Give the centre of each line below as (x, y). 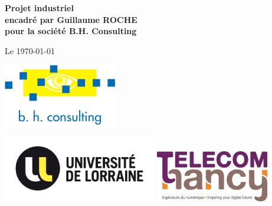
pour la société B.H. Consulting (71, 31)
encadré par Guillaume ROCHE (71, 19)
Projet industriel (39, 8)
